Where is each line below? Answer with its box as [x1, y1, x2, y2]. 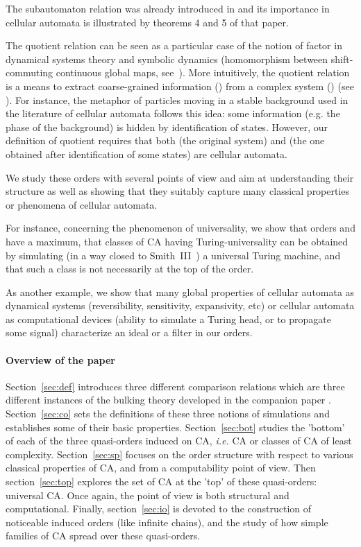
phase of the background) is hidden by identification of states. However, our [6, 119, 328, 134]
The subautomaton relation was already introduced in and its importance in [6, 1, 330, 15]
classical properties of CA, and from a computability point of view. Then [6, 460, 316, 475]
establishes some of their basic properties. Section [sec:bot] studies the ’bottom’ [6, 419, 345, 434]
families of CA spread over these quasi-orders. [6, 528, 201, 543]
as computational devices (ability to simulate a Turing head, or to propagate [6, 311, 331, 326]
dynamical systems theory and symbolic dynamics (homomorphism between [6, 51, 328, 66]
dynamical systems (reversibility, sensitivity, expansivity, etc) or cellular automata [6, 298, 355, 313]
